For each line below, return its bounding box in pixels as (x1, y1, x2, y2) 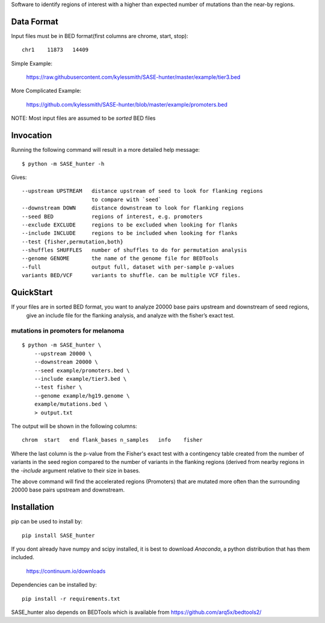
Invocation (11, 130, 52, 141)
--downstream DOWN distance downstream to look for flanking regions (22, 205, 244, 211)
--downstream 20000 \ (34, 358, 99, 366)
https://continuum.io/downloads (26, 567, 106, 575)
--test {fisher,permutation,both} (22, 238, 123, 245)
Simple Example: (11, 60, 53, 67)
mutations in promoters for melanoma (11, 327, 125, 335)
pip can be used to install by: (11, 518, 82, 525)
